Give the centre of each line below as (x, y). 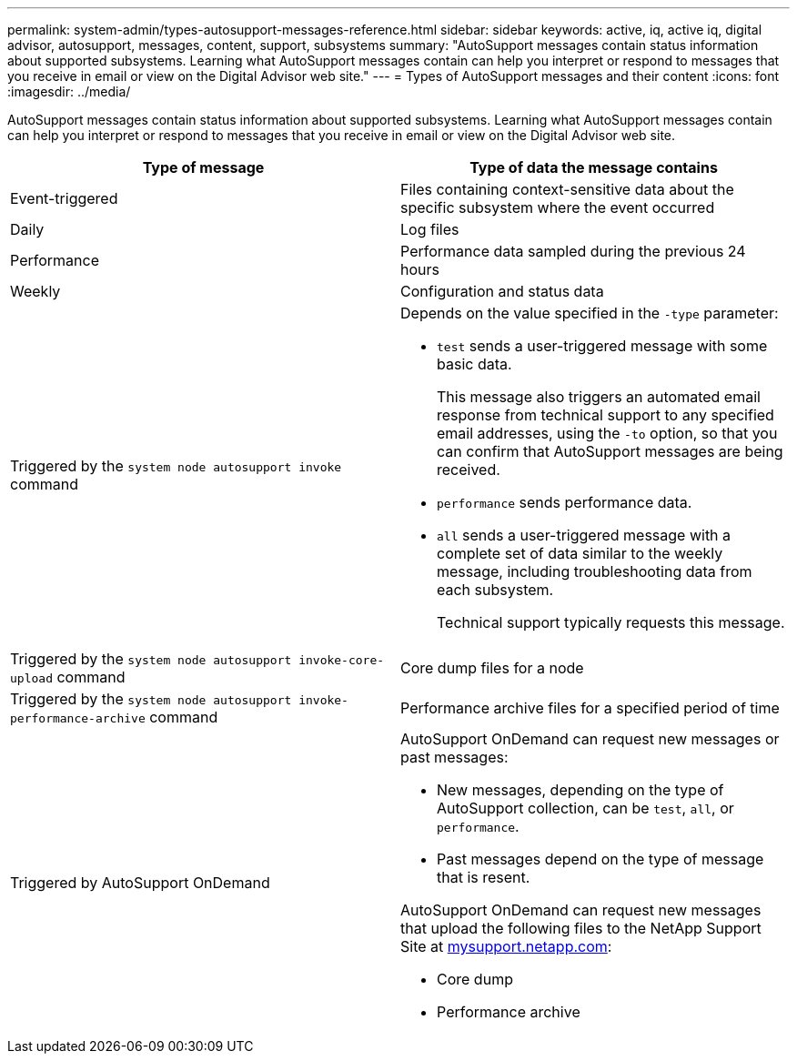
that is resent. (484, 877)
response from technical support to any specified (605, 415)
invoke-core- (342, 660)
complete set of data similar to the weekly (580, 553)
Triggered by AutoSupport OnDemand (140, 883)
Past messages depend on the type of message (600, 859)
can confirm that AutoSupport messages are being (610, 451)
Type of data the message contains (594, 167)
